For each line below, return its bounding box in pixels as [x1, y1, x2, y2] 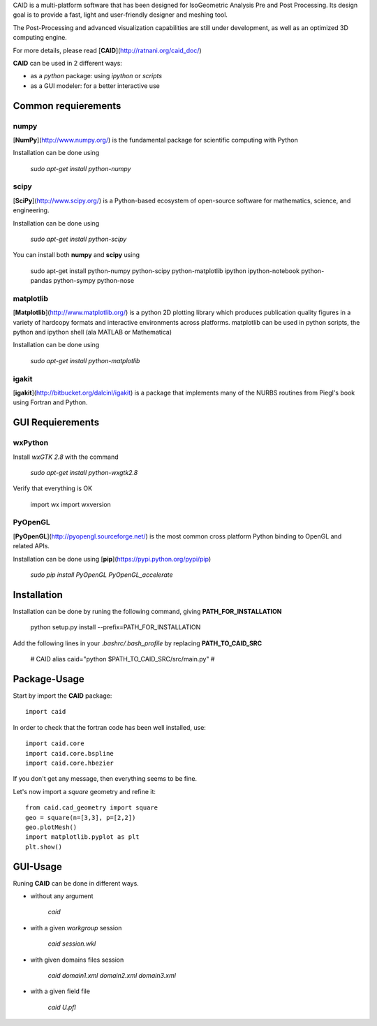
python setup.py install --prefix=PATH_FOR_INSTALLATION [30, 623, 201, 631]
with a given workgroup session [30, 923, 122, 932]
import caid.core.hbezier [25, 758, 114, 767]
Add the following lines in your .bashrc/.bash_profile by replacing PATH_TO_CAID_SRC [13, 639, 263, 647]
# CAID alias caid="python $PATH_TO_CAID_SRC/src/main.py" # [30, 655, 215, 664]
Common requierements [13, 100, 121, 112]
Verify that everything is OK [13, 484, 93, 492]
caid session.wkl [47, 939, 96, 948]
